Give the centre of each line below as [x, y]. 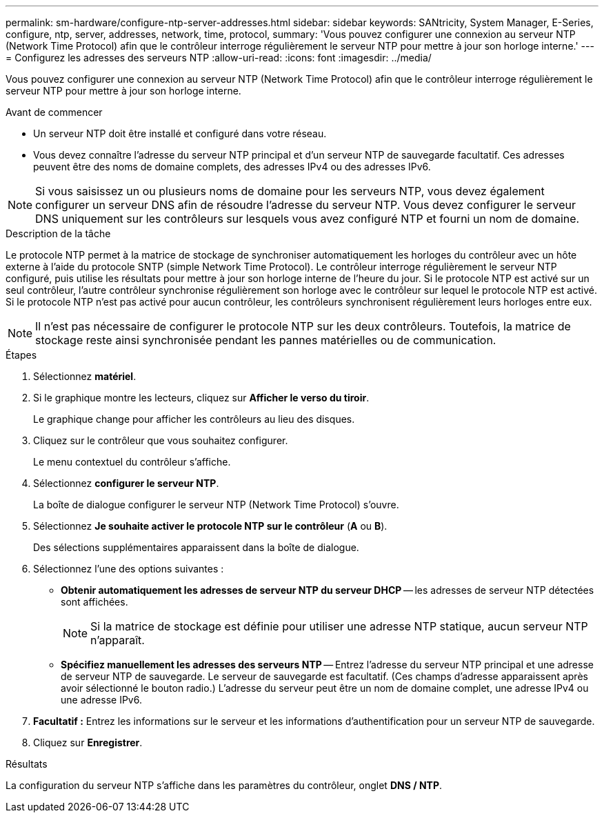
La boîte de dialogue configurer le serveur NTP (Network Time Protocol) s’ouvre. [216, 505]
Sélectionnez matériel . [85, 376]
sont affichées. [94, 602]
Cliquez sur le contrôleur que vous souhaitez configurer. [161, 440]
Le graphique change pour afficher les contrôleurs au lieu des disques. [194, 419]
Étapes [21, 355]
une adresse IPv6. [101, 700]
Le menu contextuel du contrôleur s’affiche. [132, 462]
